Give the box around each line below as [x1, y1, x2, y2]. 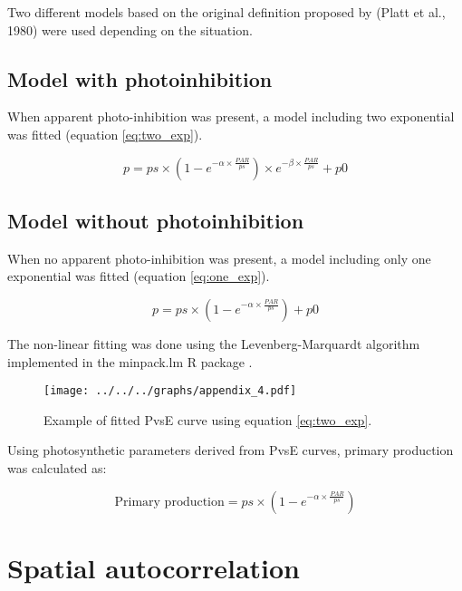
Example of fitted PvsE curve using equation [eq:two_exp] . [43, 410, 372, 429]
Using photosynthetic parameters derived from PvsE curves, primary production [7, 441, 454, 460]
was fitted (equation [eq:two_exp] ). [7, 124, 203, 143]
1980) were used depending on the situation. [7, 20, 253, 39]
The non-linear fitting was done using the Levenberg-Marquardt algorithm [7, 334, 420, 353]
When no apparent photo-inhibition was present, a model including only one [7, 248, 431, 267]
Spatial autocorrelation [7, 548, 300, 586]
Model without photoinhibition [7, 206, 304, 234]
